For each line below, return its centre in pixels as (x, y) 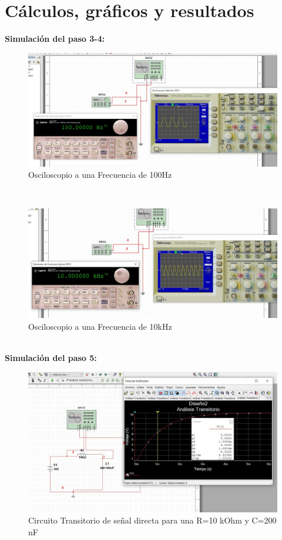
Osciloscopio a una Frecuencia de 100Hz (100, 175)
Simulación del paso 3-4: (55, 39)
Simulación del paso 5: (51, 357)
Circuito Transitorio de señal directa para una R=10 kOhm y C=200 (152, 520)
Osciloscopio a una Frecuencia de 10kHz (100, 326)
